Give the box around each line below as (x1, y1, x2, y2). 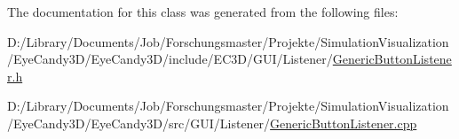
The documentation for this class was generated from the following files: (7, 3, 399, 20)
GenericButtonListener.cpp (270, 113, 417, 132)
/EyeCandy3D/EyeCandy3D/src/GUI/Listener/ (7, 113, 271, 132)
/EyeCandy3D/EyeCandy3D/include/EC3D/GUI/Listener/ (7, 50, 333, 68)
